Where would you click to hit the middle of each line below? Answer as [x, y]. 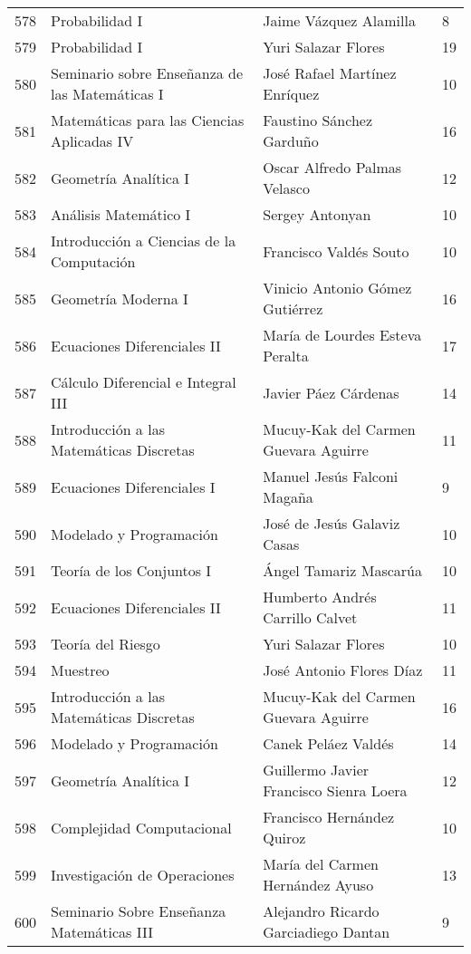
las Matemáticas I [107, 94]
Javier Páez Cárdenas [331, 392]
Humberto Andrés [320, 597]
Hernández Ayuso [318, 885]
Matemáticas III [102, 932]
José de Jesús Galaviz [332, 523]
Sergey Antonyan [317, 214]
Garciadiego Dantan [327, 932]
